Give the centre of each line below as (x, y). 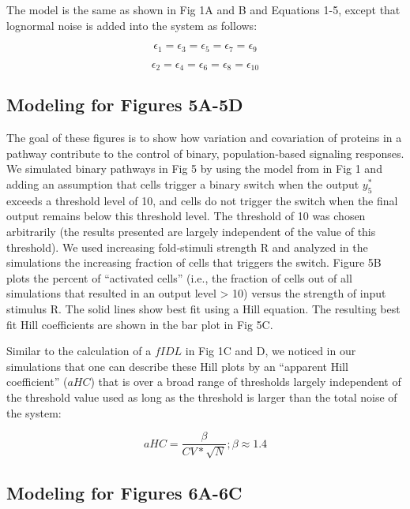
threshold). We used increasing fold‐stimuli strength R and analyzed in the (187, 247)
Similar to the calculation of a (79, 351)
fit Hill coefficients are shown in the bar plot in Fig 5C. (140, 324)
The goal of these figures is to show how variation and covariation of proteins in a (204, 138)
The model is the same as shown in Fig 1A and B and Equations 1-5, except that (203, 9)
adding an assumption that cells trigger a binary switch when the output (183, 184)
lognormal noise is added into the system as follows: (132, 25)
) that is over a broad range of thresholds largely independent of (246, 382)
